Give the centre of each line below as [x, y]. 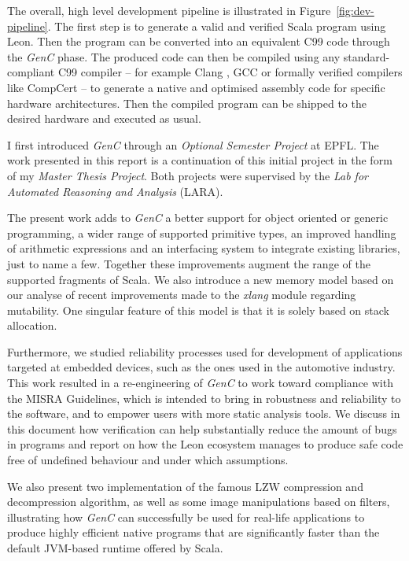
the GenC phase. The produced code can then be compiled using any [174, 56]
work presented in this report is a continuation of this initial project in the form [200, 160]
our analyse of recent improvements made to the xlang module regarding [182, 295]
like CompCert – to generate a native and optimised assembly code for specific [196, 87]
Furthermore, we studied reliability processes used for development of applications [205, 351]
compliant [31, 72]
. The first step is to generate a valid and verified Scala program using [217, 26]
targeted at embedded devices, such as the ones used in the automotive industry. [201, 367]
